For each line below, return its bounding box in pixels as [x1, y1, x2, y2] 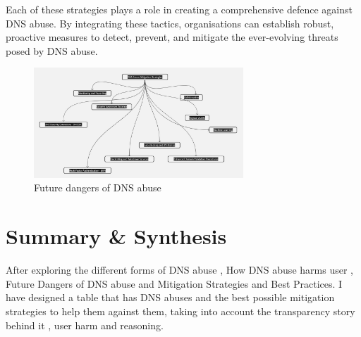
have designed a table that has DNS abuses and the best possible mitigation [6, 290, 335, 305]
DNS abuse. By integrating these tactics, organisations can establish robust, [6, 15, 334, 30]
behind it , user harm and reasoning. [6, 317, 164, 332]
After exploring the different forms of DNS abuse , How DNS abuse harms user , [6, 262, 353, 277]
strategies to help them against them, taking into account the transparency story [6, 303, 355, 318]
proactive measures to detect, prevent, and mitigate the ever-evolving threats [6, 30, 338, 44]
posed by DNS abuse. [6, 43, 98, 58]
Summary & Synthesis [6, 222, 227, 250]
